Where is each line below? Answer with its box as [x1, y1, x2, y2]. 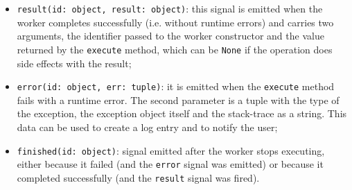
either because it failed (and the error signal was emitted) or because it [17, 157, 324, 171]
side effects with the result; [17, 55, 132, 70]
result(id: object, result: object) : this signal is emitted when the [17, 1, 323, 15]
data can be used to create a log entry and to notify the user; [17, 119, 278, 134]
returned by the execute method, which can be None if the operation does [17, 42, 333, 56]
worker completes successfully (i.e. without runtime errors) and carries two [17, 15, 334, 29]
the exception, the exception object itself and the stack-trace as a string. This [17, 106, 347, 121]
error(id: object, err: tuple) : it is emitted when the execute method [17, 79, 335, 94]
